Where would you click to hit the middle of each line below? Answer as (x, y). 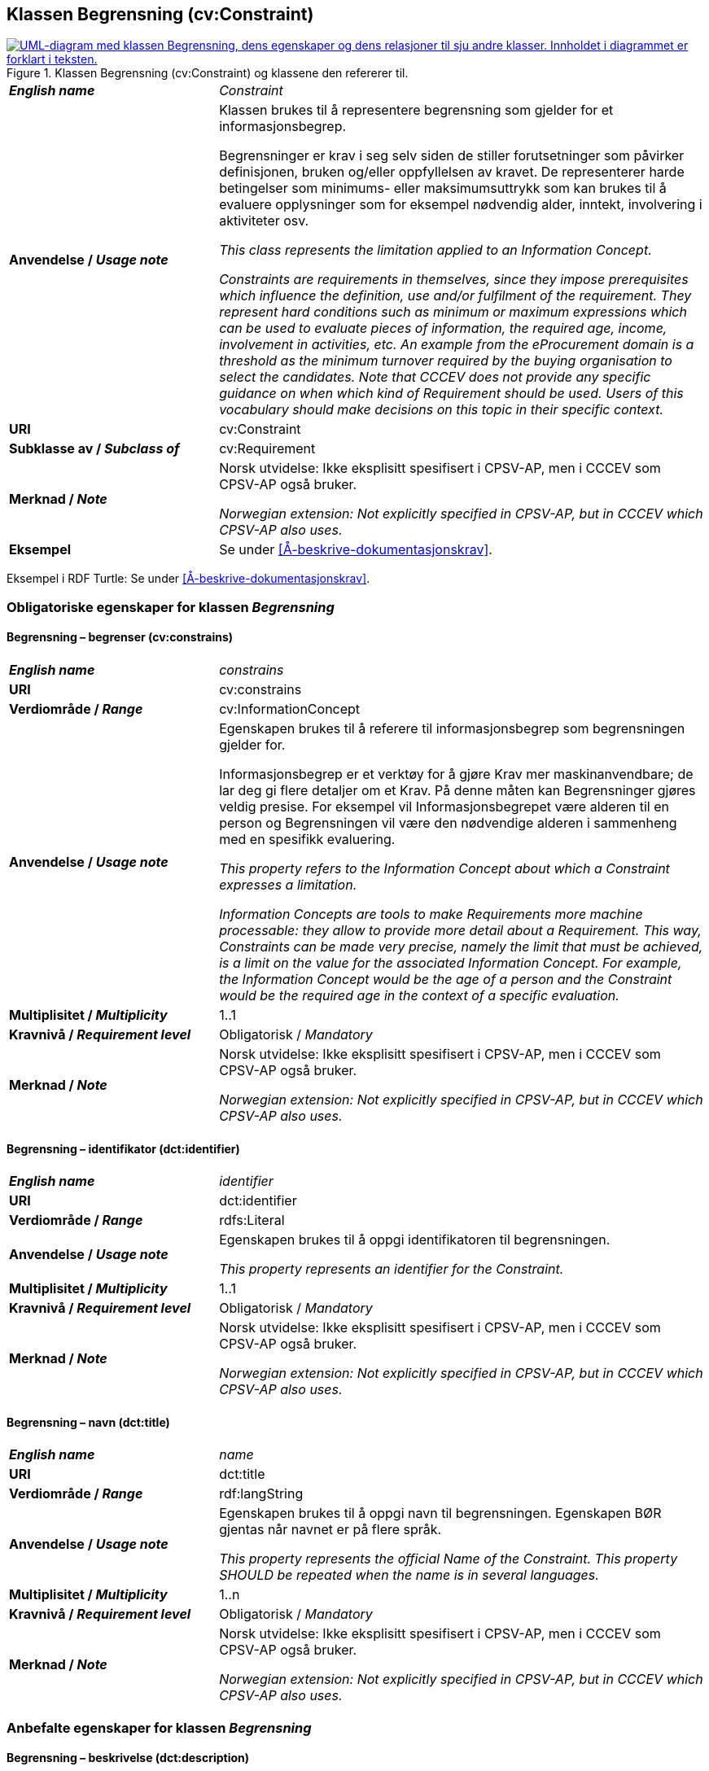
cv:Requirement (267, 449)
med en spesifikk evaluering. (307, 840)
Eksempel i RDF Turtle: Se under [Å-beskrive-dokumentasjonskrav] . (188, 579)
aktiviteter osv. (264, 221)
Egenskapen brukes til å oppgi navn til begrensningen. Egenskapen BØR (440, 1513)
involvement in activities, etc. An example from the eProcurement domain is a (457, 345)
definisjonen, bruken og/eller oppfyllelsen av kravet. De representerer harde (452, 172)
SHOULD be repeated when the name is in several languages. (409, 1575)
